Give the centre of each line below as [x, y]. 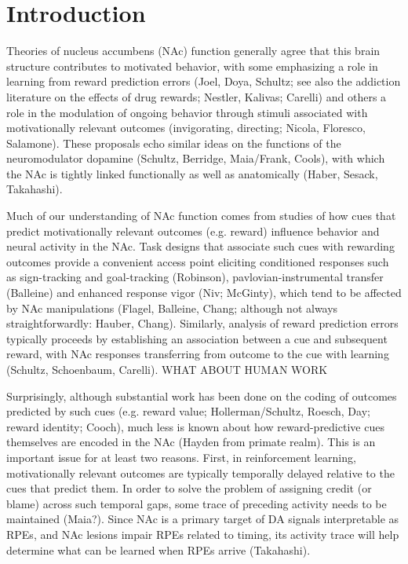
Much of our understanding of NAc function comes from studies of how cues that [201, 216]
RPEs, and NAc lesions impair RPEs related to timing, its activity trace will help [203, 534]
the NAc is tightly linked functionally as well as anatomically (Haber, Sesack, [192, 173]
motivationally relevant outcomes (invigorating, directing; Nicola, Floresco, [186, 128]
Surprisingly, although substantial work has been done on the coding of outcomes [202, 396]
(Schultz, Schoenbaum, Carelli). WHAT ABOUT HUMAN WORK [167, 369]
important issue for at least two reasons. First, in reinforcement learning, [181, 457]
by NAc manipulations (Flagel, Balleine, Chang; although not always [172, 308]
